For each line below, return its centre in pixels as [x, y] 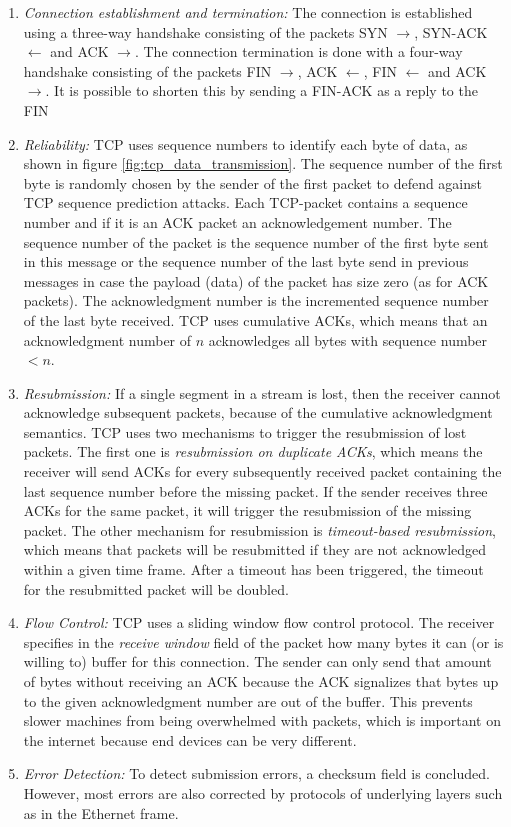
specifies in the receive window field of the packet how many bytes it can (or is [263, 641]
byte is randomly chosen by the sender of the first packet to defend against [253, 182]
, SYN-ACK [451, 31]
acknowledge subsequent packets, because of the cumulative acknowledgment [258, 412]
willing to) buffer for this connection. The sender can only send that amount [257, 661]
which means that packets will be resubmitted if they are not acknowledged [255, 549]
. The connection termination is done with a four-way [298, 51]
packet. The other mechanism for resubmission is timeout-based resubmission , [259, 529]
